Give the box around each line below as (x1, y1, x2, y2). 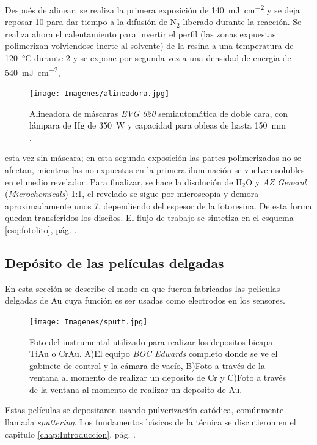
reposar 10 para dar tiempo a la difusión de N (5, 15, 177, 28)
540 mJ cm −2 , (5, 64, 60, 78)
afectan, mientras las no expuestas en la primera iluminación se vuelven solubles (5, 163, 305, 176)
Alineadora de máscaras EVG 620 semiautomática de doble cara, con (29, 107, 288, 119)
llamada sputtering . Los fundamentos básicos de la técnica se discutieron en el (5, 416, 296, 428)
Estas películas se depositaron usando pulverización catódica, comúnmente (5, 403, 284, 416)
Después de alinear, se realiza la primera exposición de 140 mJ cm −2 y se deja (5, 2, 300, 16)
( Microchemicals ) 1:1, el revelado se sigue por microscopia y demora (5, 187, 259, 200)
